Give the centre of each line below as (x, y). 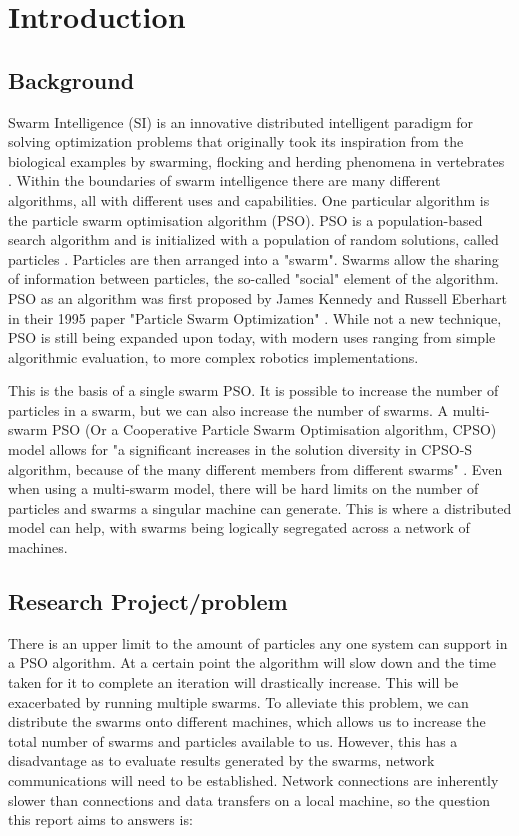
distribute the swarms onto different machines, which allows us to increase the (247, 721)
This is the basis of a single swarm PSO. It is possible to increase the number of (253, 390)
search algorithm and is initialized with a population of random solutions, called (253, 239)
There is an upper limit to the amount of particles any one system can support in (258, 642)
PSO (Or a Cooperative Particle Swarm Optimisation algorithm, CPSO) (274, 429)
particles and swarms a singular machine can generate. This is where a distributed (260, 507)
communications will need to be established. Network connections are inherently (253, 780)
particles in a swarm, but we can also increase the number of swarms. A (228, 409)
